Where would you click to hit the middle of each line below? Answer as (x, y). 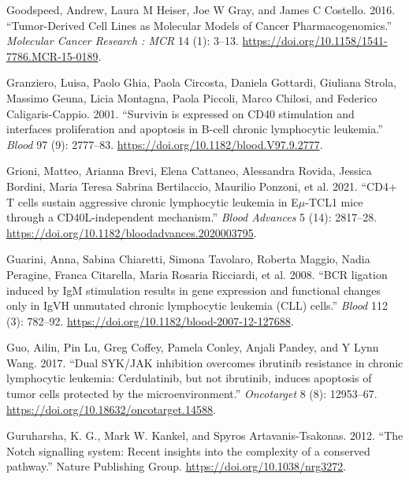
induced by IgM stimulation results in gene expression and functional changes (194, 290)
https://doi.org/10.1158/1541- (315, 41)
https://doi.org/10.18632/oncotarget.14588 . (111, 409)
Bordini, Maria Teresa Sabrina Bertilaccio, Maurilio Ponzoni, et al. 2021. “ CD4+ (202, 186)
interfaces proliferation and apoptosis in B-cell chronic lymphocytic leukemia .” (195, 129)
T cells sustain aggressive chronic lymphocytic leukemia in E (152, 201)
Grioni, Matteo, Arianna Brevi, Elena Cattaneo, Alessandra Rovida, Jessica (189, 171)
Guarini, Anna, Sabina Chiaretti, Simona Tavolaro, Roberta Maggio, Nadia (188, 259)
